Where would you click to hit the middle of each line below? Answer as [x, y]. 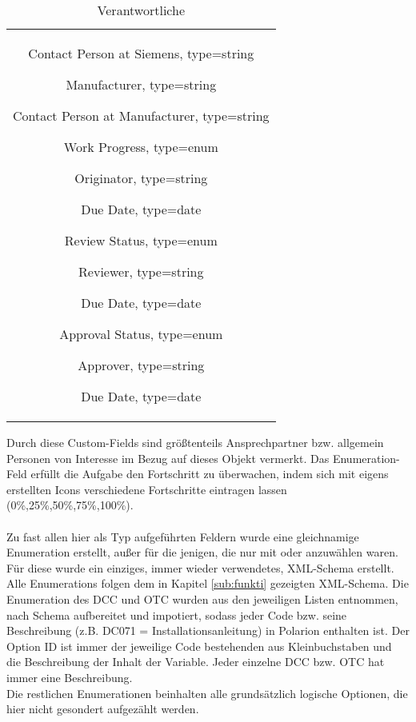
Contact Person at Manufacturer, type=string [141, 116]
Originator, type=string [141, 178]
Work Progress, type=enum [141, 147]
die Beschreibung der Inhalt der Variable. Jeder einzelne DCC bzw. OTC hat [196, 662]
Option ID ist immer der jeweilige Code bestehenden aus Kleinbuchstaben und [199, 646]
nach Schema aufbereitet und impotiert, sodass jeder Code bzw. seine [177, 614]
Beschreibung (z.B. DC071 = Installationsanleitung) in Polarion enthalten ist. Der [208, 630]
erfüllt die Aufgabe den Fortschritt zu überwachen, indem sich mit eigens [210, 474]
